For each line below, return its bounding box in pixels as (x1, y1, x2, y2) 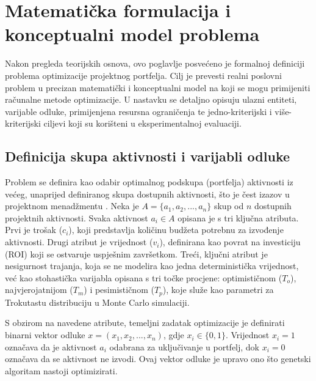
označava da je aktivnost (5, 340, 97, 353)
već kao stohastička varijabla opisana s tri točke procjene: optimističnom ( (5, 271, 282, 284)
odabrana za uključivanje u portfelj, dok (109, 340, 260, 353)
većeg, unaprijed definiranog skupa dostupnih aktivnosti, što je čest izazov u (5, 187, 290, 200)
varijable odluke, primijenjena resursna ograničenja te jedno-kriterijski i (5, 105, 272, 117)
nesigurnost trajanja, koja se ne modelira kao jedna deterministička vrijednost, (5, 259, 299, 272)
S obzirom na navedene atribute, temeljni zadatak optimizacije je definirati (5, 316, 285, 329)
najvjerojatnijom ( (5, 283, 73, 296)
